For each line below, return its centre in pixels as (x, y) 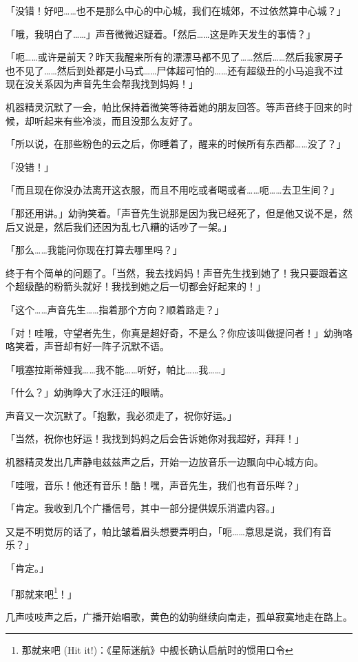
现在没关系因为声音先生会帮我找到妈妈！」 (102, 84)
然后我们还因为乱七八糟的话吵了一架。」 (143, 226)
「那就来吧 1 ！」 (41, 592)
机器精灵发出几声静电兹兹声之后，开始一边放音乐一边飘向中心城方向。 (165, 462)
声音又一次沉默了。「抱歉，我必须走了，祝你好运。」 (121, 415)
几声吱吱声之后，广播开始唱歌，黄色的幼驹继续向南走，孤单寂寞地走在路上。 (179, 616)
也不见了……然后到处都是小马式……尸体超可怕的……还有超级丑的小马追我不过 (175, 70)
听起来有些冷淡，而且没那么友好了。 (116, 120)
